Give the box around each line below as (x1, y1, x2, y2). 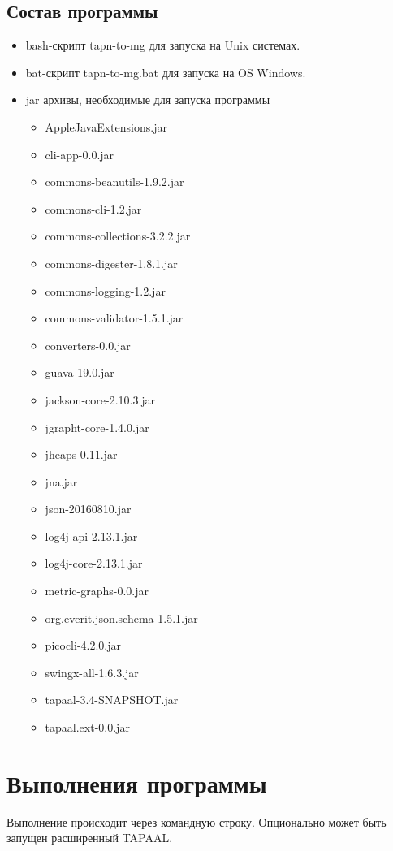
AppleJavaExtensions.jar (45, 118, 167, 135)
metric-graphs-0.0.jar (45, 582, 149, 599)
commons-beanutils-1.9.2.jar (45, 173, 184, 190)
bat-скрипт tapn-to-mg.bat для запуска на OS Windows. (25, 63, 306, 80)
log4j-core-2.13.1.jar (45, 555, 143, 572)
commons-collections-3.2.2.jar (45, 227, 191, 244)
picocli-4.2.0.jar (45, 637, 121, 654)
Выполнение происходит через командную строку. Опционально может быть (6, 813, 387, 830)
